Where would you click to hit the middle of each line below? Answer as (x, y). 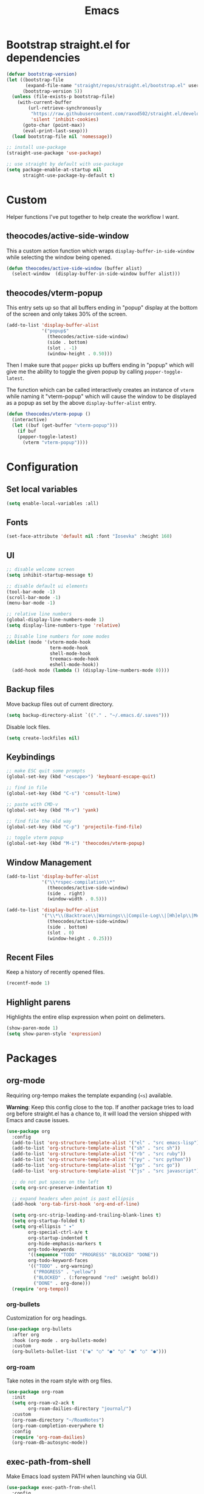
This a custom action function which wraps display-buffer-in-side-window (100, 251)
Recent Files (30, 957)
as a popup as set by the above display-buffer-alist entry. (81, 403)
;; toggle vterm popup (35, 838)
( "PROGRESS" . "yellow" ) (65, 1272)
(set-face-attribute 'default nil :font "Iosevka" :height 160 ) (89, 536)
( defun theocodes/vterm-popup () (49, 414)
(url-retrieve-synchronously (65, 108)
